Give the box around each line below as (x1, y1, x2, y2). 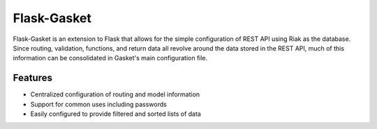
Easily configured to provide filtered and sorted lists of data (30, 110, 202, 118)
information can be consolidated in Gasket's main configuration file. (13, 54, 208, 62)
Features (13, 72, 52, 84)
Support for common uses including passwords (30, 100, 167, 108)
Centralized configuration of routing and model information (30, 90, 200, 98)
